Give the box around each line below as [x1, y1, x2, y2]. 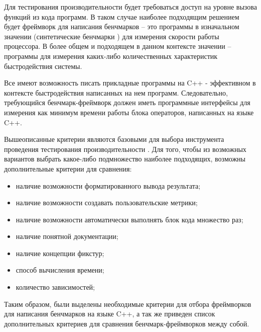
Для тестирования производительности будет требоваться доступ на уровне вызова [4, 2, 257, 12]
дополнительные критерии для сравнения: [4, 163, 132, 174]
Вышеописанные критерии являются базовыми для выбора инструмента [4, 134, 224, 144]
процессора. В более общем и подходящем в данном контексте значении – [4, 41, 231, 51]
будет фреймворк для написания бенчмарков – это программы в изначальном [4, 21, 239, 32]
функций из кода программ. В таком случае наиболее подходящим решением [4, 11, 239, 22]
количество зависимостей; [16, 282, 95, 292]
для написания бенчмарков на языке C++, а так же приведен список [4, 308, 215, 319]
